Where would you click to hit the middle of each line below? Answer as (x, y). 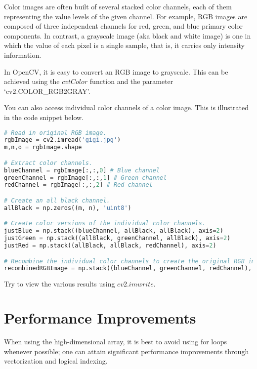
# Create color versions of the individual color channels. (105, 224)
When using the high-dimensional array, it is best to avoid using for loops (115, 341)
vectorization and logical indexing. (56, 361)
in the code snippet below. (44, 117)
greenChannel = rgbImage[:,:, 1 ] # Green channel (86, 178)
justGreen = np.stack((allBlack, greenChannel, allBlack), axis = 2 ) (117, 238)
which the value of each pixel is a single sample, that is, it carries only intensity (125, 45)
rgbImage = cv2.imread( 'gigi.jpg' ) (63, 140)
